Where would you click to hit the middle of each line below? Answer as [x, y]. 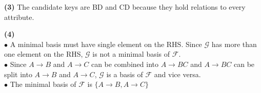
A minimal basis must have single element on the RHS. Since [106, 44]
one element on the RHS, [44, 54]
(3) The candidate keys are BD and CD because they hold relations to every [125, 7]
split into [18, 74]
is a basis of [125, 74]
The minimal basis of [43, 84]
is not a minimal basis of [131, 54]
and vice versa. [177, 74]
